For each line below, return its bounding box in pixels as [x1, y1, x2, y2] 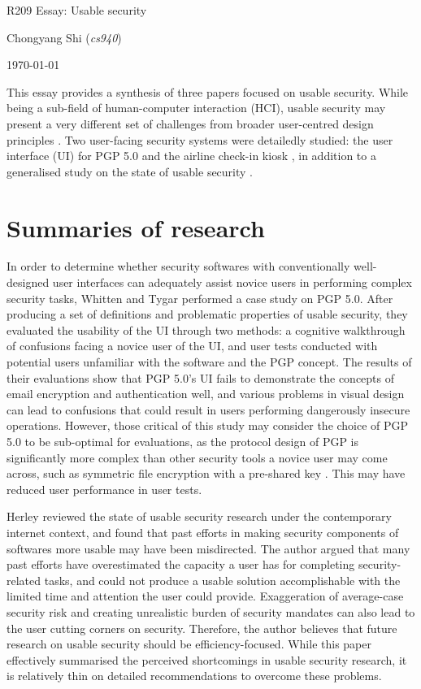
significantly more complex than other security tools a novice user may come [7, 448, 388, 466]
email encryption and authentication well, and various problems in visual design [7, 385, 405, 402]
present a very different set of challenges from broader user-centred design [7, 115, 374, 132]
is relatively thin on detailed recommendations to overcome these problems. [7, 667, 382, 684]
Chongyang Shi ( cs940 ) [7, 28, 122, 45]
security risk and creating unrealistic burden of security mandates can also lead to [7, 603, 415, 620]
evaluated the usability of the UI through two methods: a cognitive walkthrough [7, 321, 406, 338]
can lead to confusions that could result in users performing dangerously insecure [7, 401, 410, 418]
